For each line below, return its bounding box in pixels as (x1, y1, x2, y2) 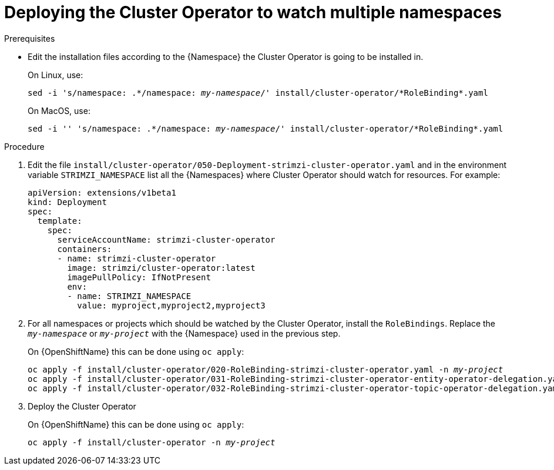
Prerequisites (4, 33, 55, 43)
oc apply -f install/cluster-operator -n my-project (28, 437, 276, 447)
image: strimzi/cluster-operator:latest (67, 263, 256, 273)
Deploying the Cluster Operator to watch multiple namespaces (4, 2, 502, 22)
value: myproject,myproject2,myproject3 (77, 300, 266, 310)
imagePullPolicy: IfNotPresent (67, 272, 211, 282)
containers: (57, 244, 112, 254)
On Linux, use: (28, 69, 83, 80)
